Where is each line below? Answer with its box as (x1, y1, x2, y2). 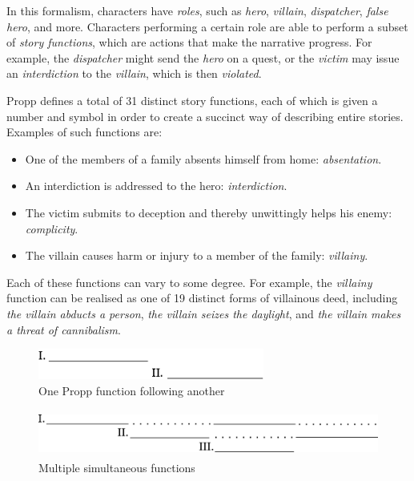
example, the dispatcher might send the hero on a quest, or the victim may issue (6, 49, 400, 66)
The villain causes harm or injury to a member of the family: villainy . (25, 247, 368, 264)
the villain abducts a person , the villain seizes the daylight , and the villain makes (6, 305, 401, 321)
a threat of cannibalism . (6, 321, 121, 338)
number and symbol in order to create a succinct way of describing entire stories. (6, 107, 404, 124)
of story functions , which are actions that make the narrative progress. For (6, 34, 372, 51)
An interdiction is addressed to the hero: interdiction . (25, 177, 287, 194)
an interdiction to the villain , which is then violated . (6, 65, 262, 82)
